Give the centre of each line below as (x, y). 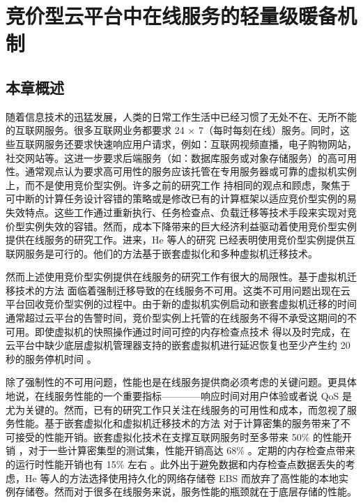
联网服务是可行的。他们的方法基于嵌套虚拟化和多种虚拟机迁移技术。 (162, 253)
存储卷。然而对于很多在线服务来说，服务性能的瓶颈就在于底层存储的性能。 (186, 491)
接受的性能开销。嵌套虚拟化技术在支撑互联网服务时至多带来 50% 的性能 (178, 436)
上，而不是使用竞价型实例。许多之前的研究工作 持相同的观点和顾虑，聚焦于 (178, 185)
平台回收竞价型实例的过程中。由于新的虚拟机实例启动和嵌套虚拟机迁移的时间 (181, 304)
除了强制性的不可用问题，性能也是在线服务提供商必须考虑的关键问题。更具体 (181, 382)
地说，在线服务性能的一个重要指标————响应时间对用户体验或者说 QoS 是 (179, 396)
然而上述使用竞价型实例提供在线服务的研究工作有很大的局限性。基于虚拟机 (176, 277)
